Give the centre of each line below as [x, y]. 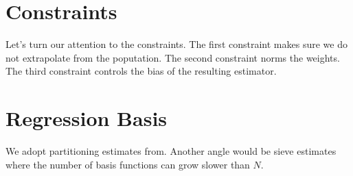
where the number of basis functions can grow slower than [128, 164]
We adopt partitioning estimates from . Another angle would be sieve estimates [171, 151]
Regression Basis [87, 118]
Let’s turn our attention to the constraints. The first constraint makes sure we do [176, 44]
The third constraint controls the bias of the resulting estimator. [141, 71]
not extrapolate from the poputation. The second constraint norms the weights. [173, 57]
